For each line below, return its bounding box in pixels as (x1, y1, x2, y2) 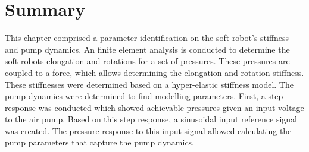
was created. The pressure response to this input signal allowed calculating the (5, 124, 292, 137)
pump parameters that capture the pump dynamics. (5, 136, 195, 148)
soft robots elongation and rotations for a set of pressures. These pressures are (5, 55, 290, 67)
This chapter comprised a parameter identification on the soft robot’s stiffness (5, 31, 289, 44)
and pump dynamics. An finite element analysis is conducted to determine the (5, 43, 290, 55)
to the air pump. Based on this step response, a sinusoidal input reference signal (5, 113, 297, 125)
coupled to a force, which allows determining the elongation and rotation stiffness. (5, 66, 304, 78)
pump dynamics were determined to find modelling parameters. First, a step (5, 90, 283, 102)
